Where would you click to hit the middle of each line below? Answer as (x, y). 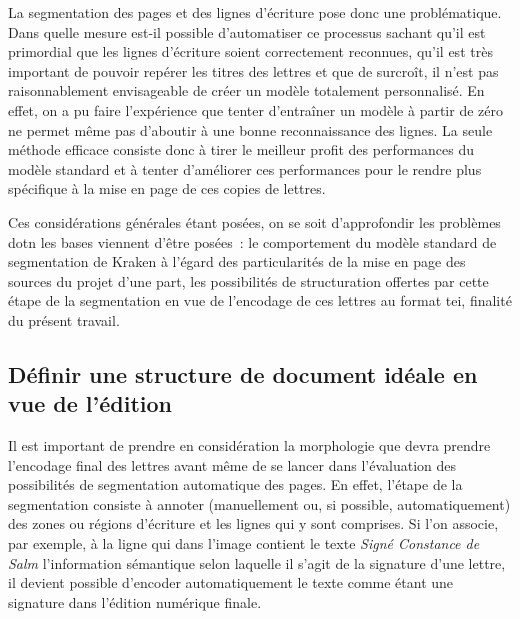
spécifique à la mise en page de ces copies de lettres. (167, 188)
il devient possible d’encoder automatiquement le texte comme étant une (231, 582)
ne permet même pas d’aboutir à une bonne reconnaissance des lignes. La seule (250, 129)
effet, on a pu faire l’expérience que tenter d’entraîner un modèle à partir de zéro (255, 109)
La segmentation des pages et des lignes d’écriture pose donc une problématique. (255, 12)
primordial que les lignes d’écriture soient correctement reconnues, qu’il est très (250, 51)
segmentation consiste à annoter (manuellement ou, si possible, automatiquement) (259, 503)
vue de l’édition (90, 403)
